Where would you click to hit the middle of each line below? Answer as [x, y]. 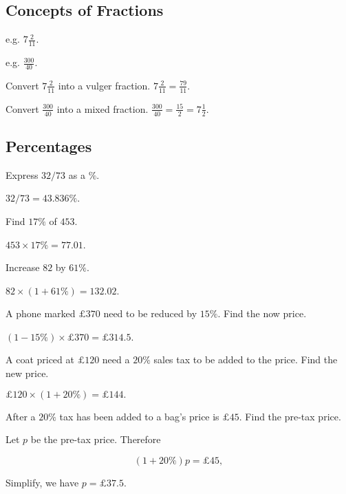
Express [22, 174]
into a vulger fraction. [104, 85]
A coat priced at [40, 359]
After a [21, 416]
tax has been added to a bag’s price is [139, 416]
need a [116, 359]
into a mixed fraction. [102, 108]
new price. [27, 373]
